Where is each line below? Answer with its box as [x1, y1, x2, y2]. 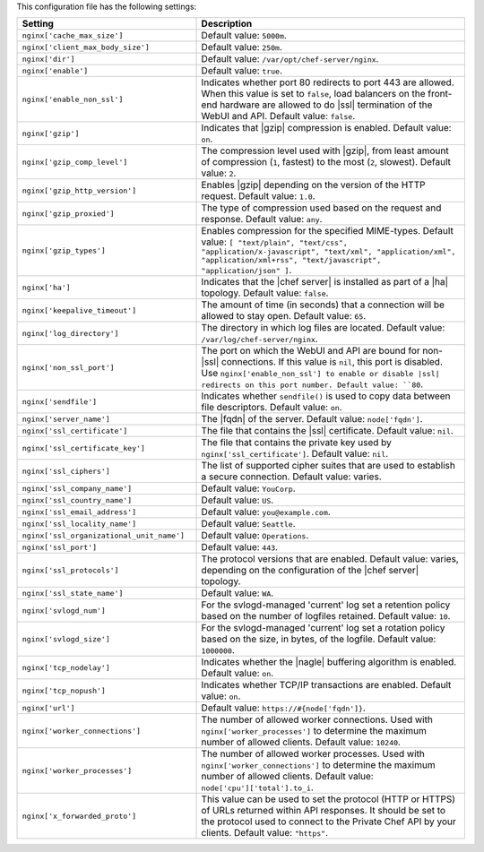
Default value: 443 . [201, 541, 278, 554]
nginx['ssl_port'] [22, 542, 98, 552]
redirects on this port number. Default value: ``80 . [201, 378, 424, 391]
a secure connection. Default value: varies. [201, 470, 382, 483]
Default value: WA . [201, 587, 274, 599]
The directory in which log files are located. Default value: [201, 322, 445, 334]
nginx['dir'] [22, 54, 75, 64]
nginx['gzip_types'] [22, 245, 107, 255]
